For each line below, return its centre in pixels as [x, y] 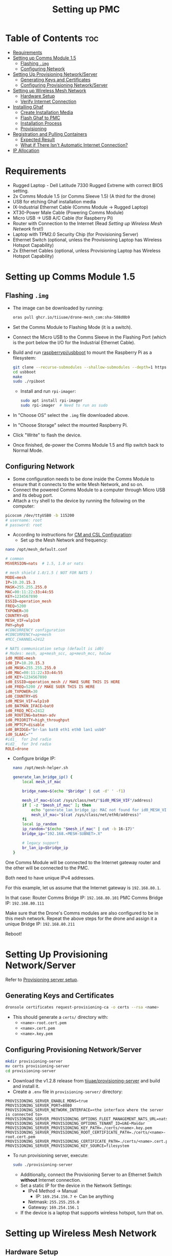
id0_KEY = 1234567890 [26, 677]
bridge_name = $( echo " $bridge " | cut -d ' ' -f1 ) [74, 791]
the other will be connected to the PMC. [47, 868]
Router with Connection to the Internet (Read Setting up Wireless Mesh [88, 223]
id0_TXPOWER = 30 [21, 692]
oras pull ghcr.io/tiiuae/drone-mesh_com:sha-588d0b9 [71, 317]
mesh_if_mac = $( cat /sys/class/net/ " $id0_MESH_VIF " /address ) [88, 800]
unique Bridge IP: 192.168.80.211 [40, 924]
